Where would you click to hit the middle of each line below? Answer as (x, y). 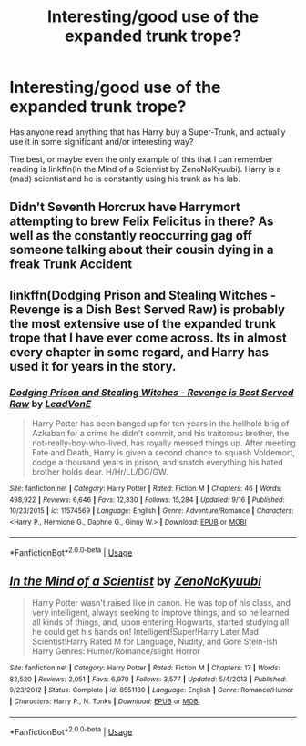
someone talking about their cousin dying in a (142, 250)
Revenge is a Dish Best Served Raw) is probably (147, 309)
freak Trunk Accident (71, 265)
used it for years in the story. (93, 366)
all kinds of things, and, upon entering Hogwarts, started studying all (160, 622)
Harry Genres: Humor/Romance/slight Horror (116, 651)
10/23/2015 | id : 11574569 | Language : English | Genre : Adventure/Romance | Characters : (152, 511)
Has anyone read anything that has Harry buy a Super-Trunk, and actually (148, 132)
